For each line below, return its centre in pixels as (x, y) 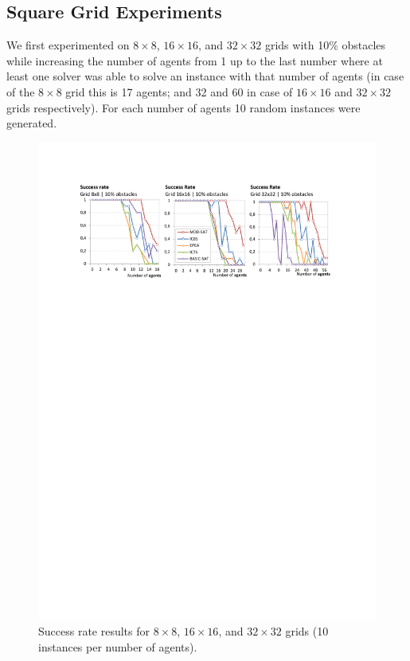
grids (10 (307, 631)
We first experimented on (68, 45)
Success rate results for (94, 631)
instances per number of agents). (118, 646)
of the (21, 91)
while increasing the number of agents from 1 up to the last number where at (195, 60)
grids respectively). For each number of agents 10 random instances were (184, 107)
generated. (32, 123)
